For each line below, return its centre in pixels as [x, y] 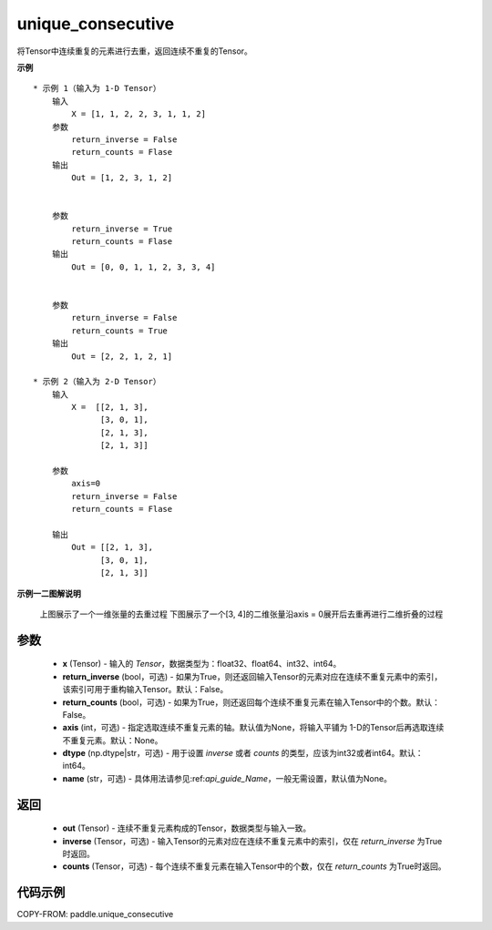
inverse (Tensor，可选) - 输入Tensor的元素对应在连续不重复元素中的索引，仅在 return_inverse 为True [252, 841]
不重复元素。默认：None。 [113, 740]
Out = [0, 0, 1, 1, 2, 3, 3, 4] [143, 267]
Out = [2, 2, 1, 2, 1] [122, 356]
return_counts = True [120, 331]
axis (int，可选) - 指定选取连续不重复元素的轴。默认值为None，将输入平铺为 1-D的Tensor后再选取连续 [253, 728]
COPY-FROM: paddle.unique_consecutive [95, 915]
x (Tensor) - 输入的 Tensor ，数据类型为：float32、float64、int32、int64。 [202, 664]
